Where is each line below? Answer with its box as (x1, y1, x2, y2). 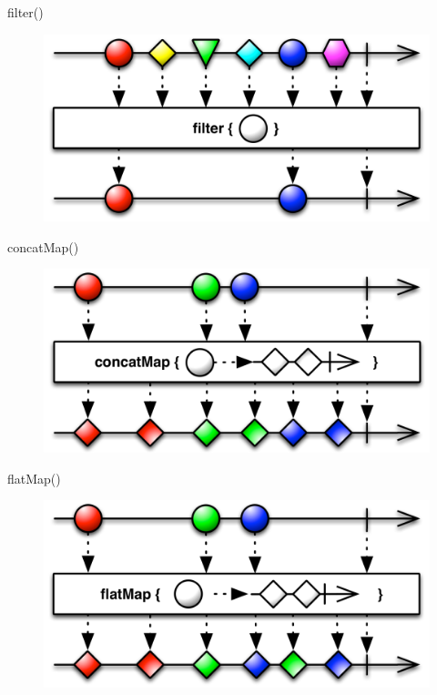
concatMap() (7, 237, 79, 256)
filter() (7, 3, 44, 21)
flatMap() (7, 468, 61, 487)
